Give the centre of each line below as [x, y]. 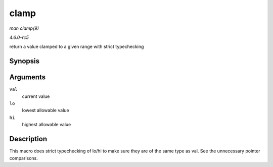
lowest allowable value [45, 110]
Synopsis [25, 61]
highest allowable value [47, 125]
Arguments [28, 77]
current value [36, 96]
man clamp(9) [24, 28]
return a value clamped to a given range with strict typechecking [77, 47]
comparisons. [24, 158]
